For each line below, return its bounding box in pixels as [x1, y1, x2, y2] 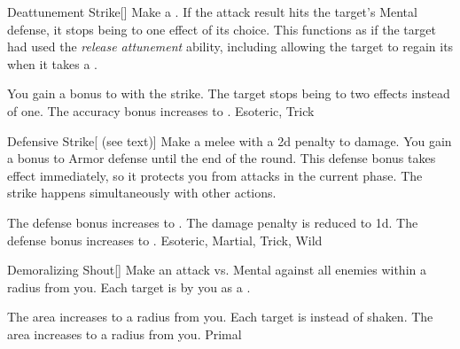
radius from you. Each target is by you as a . [7, 277, 251, 296]
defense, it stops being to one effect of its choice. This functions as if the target [7, 19, 436, 38]
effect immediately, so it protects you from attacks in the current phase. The [7, 166, 423, 184]
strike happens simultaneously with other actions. [7, 183, 277, 202]
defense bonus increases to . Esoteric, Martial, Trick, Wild [7, 230, 323, 249]
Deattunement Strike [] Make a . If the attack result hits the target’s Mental [7, 3, 417, 20]
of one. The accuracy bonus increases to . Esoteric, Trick [7, 101, 315, 120]
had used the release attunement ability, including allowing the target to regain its [7, 37, 454, 56]
